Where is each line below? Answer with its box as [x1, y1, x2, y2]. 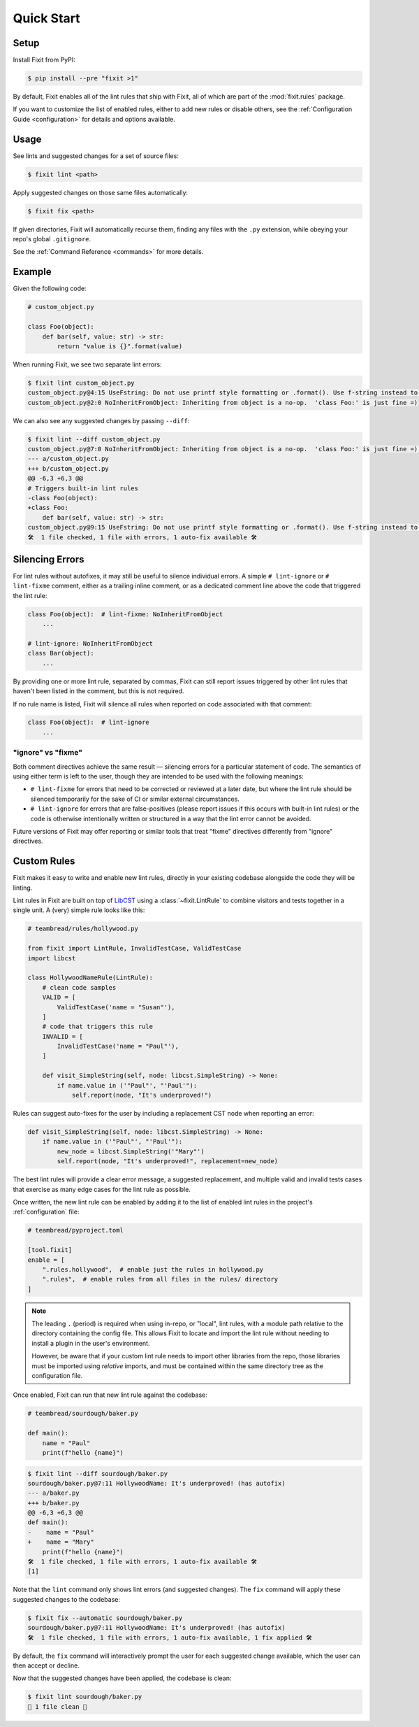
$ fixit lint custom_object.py [27, 378, 135, 387]
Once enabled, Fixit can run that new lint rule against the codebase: [13, 1391, 207, 1399]
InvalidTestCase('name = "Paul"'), [57, 1042, 179, 1051]
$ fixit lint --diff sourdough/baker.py [27, 1470, 168, 1477]
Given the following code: [13, 284, 87, 293]
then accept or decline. [13, 1661, 80, 1670]
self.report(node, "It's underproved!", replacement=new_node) [57, 1158, 279, 1165]
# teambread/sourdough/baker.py [27, 1409, 139, 1418]
